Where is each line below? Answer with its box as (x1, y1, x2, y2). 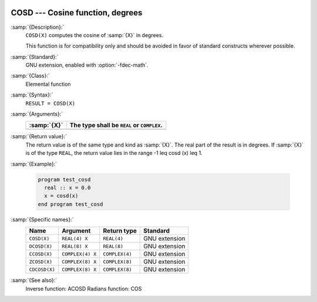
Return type (103, 227, 137, 235)
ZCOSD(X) (29, 258, 53, 265)
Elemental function (25, 80, 71, 88)
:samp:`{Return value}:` (11, 133, 68, 140)
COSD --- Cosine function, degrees (11, 8, 143, 18)
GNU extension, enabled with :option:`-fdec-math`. (25, 62, 149, 69)
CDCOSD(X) (29, 266, 56, 273)
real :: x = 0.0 (44, 184, 91, 191)
